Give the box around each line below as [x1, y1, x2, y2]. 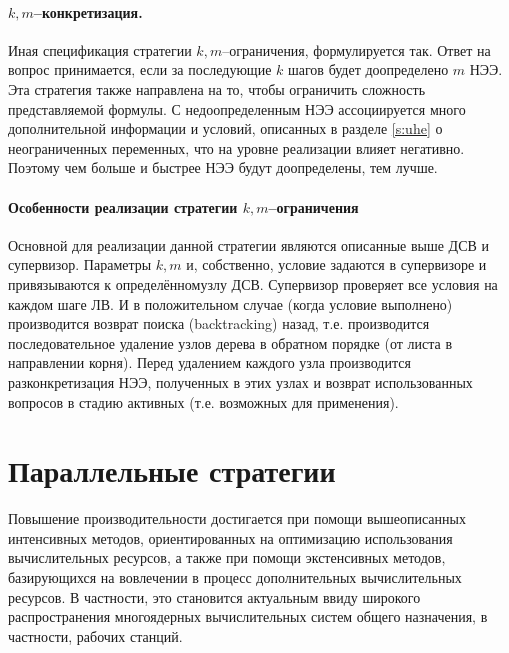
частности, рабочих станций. [8, 625, 183, 646]
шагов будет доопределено [287, 59, 449, 80]
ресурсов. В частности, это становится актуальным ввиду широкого [8, 586, 421, 607]
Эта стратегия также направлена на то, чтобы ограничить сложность [8, 78, 426, 99]
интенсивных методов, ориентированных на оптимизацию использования [8, 527, 453, 548]
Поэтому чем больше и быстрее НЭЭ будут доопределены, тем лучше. [8, 157, 438, 178]
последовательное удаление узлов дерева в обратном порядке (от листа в [8, 332, 452, 353]
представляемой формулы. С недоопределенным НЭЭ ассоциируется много [8, 98, 466, 119]
